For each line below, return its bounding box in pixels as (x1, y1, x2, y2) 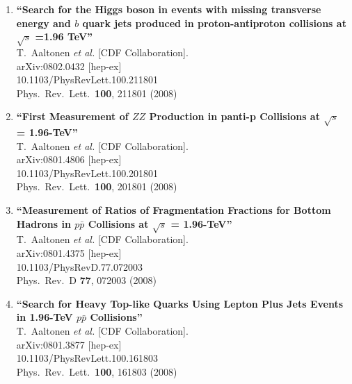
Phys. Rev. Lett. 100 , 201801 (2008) (16, 179, 177, 194)
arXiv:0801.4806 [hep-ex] (16, 152, 122, 167)
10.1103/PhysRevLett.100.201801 (16, 165, 159, 180)
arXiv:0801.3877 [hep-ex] (16, 337, 122, 351)
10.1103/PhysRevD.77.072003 (16, 259, 143, 274)
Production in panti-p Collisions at (149, 109, 320, 124)
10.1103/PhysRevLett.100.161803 (16, 351, 159, 365)
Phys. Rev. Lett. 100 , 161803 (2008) (16, 364, 177, 378)
